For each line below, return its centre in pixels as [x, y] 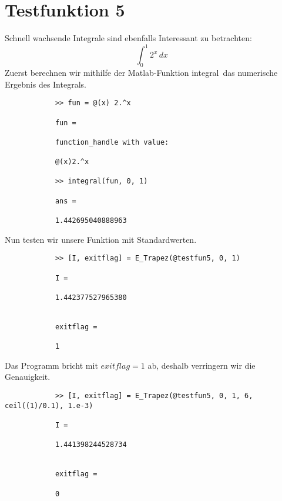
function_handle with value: [112, 142]
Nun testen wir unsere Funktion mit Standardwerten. [101, 239]
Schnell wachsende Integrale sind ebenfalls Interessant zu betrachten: [128, 38]
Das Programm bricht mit [51, 365]
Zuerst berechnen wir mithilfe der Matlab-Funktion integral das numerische [141, 73]
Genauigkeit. [28, 377]
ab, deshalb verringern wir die [202, 365]
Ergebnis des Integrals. [46, 84]
